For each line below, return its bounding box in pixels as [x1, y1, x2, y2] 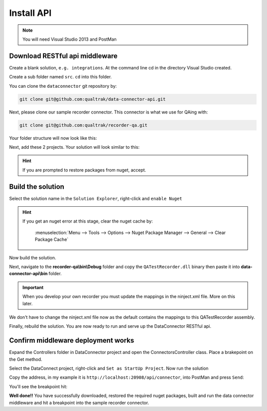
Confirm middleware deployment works [9, 336, 134, 345]
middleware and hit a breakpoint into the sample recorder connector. [9, 400, 149, 406]
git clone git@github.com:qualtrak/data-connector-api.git [19, 96, 166, 102]
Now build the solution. [9, 254, 56, 260]
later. [22, 300, 33, 306]
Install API [9, 7, 52, 18]
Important [22, 284, 44, 290]
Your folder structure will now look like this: [9, 135, 97, 141]
